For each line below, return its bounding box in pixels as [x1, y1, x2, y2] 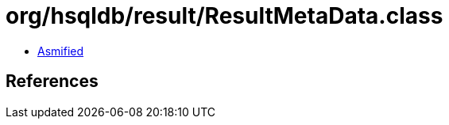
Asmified [37, 44, 84, 58]
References [6, 71, 99, 92]
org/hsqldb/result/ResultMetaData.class [6, 2, 443, 29]
